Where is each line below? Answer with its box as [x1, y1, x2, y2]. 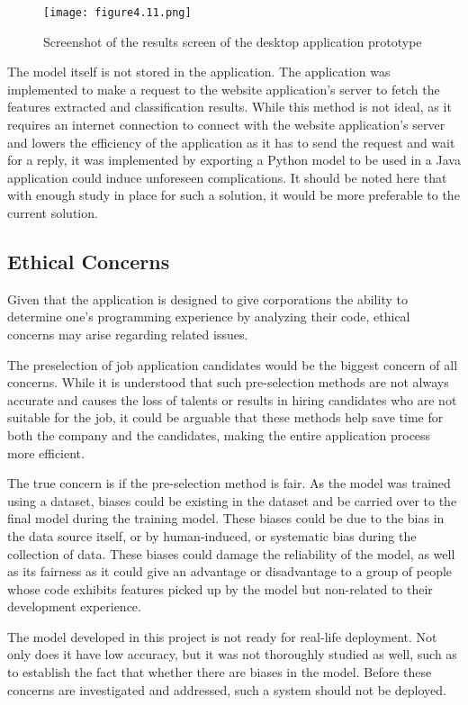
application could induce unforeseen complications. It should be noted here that [7, 167, 447, 186]
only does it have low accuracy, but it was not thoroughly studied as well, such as [7, 645, 457, 664]
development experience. [7, 597, 141, 616]
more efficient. [7, 443, 85, 462]
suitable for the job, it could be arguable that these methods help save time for [7, 408, 444, 427]
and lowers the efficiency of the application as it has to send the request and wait [7, 132, 455, 151]
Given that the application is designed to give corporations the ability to [7, 289, 408, 308]
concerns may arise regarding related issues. [7, 324, 248, 343]
